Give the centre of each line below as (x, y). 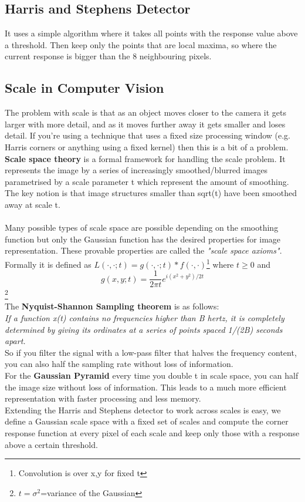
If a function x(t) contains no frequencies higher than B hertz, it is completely (145, 318)
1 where (220, 263)
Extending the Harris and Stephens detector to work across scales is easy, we (143, 410)
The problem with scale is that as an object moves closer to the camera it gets (145, 112)
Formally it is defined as (48, 264)
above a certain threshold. (51, 444)
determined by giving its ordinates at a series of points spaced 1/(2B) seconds (144, 329)
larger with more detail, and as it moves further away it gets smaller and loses (145, 124)
